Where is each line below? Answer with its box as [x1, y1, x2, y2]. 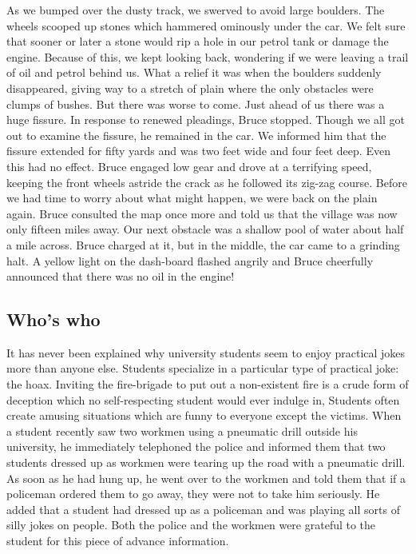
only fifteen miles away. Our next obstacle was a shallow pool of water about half [6, 221, 404, 237]
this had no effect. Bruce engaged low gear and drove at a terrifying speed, [6, 157, 372, 174]
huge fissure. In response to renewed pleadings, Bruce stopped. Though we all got [6, 111, 405, 128]
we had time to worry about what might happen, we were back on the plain [6, 189, 378, 206]
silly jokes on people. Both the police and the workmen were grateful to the [6, 516, 376, 533]
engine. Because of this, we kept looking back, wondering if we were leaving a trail [6, 48, 409, 65]
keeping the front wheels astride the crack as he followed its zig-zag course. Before [6, 173, 407, 190]
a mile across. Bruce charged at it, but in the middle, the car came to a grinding [6, 236, 400, 253]
